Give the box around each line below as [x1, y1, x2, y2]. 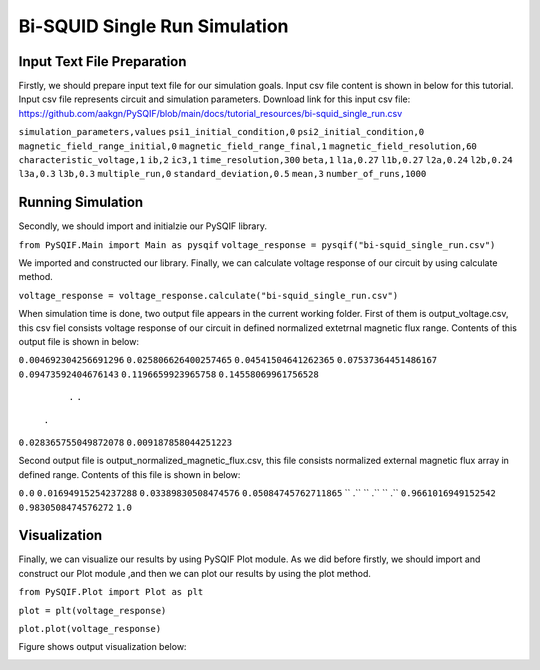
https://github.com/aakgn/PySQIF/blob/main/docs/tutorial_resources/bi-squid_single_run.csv [18, 107, 403, 119]
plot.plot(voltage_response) [18, 623, 162, 635]
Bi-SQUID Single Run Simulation [18, 15, 289, 37]
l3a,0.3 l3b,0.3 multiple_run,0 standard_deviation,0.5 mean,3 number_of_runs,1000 [18, 168, 427, 180]
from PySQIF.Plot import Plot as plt [18, 586, 204, 598]
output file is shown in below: [18, 336, 140, 348]
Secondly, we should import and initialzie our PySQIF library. [18, 220, 267, 232]
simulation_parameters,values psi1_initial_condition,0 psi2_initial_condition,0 [18, 126, 425, 138]
